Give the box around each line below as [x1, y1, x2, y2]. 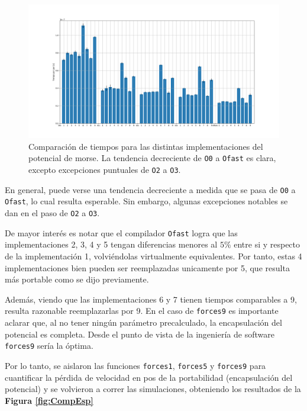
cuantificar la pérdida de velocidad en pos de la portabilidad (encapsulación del [5, 371, 293, 383]
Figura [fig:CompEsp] [5, 394, 93, 406]
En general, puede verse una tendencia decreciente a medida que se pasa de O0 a [5, 183, 296, 195]
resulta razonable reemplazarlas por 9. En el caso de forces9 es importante [5, 304, 279, 317]
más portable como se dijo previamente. [5, 273, 149, 285]
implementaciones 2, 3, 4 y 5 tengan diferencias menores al [5, 238, 218, 251]
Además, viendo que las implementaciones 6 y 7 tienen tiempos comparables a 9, [5, 293, 297, 305]
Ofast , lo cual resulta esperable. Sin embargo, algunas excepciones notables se [5, 195, 288, 207]
